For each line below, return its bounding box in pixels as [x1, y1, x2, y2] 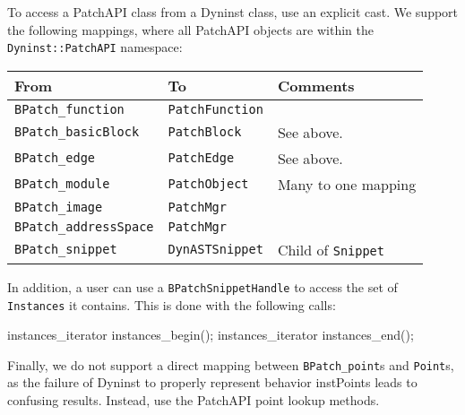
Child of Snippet [277, 238, 384, 260]
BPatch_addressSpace [14, 219, 154, 234]
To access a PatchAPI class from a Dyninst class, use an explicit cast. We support [7, 3, 459, 21]
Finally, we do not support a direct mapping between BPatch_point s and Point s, [7, 355, 454, 374]
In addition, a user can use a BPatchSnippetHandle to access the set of [7, 277, 398, 296]
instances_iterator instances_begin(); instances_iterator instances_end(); [7, 325, 414, 344]
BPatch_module [14, 177, 110, 192]
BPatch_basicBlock [14, 125, 140, 140]
